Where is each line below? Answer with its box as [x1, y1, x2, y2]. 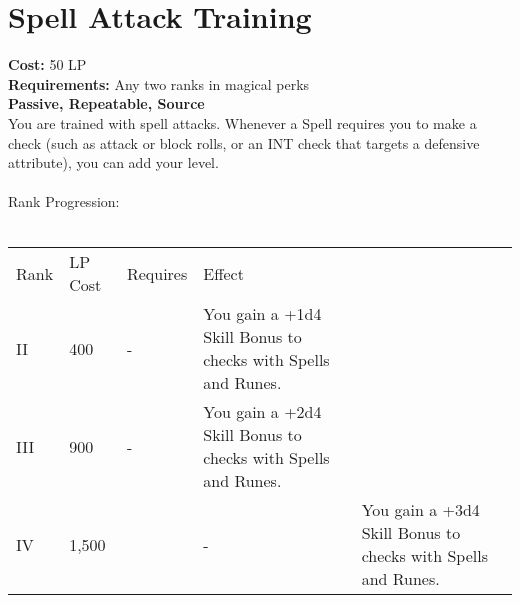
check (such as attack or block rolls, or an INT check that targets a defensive [8, 132, 480, 153]
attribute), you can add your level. [8, 152, 219, 173]
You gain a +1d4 [203, 302, 322, 326]
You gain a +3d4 [361, 498, 480, 522]
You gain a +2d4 [203, 400, 322, 424]
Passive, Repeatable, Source [8, 93, 205, 114]
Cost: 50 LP [8, 54, 87, 75]
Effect [203, 261, 244, 285]
